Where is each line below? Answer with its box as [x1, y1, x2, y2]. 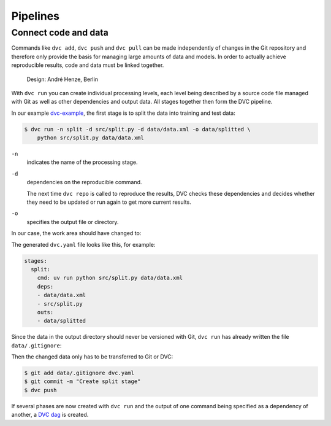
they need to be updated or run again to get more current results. [26, 198, 191, 206]
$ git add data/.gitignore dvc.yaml [24, 370, 135, 377]
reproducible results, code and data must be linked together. [11, 61, 164, 69]
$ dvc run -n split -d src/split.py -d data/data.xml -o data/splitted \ [24, 126, 251, 133]
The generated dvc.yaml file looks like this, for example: [11, 241, 156, 248]
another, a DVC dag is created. [11, 411, 89, 419]
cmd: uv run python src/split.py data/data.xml [37, 274, 183, 282]
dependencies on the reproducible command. [26, 179, 142, 186]
